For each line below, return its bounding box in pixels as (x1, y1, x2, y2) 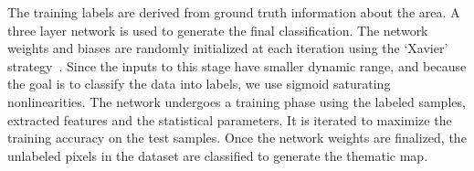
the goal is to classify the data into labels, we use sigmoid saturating (7, 74, 391, 93)
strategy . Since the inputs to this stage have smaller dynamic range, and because (7, 56, 467, 75)
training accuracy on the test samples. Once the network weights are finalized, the (7, 128, 467, 147)
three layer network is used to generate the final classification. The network (7, 20, 428, 39)
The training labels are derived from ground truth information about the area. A (7, 3, 460, 21)
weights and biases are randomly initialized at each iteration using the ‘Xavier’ (7, 38, 448, 58)
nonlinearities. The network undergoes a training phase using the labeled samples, (7, 91, 466, 111)
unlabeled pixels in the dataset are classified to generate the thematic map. (7, 145, 428, 165)
